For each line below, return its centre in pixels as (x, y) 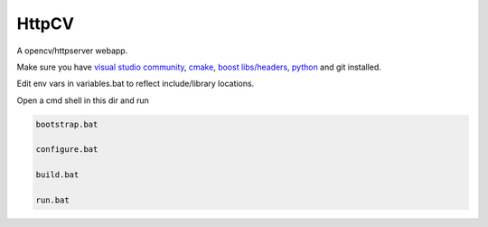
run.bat (52, 200)
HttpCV (45, 24)
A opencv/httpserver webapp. (72, 51)
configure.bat (67, 150)
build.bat (57, 175)
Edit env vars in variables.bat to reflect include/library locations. (136, 84)
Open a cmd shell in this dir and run (83, 100)
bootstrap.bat (67, 124)
